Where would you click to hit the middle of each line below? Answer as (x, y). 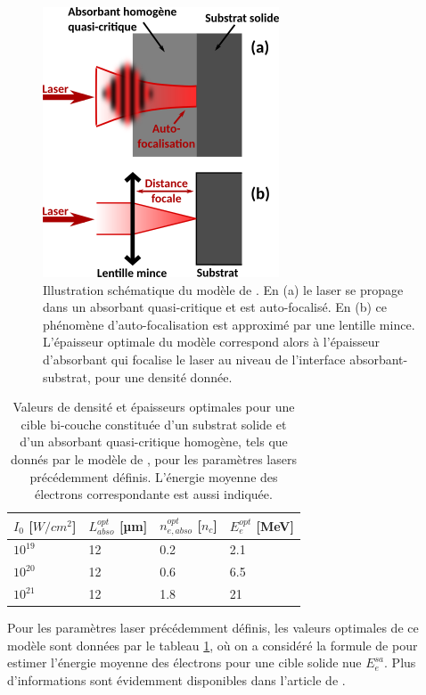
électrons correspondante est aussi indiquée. (154, 494)
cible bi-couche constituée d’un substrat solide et (154, 424)
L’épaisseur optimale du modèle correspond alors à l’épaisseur (212, 342)
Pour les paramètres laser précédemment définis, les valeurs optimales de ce (213, 628)
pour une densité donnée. (164, 376)
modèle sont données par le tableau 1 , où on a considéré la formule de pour (213, 645)
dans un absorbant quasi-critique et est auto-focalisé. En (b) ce (215, 307)
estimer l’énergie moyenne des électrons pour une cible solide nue (184, 662)
